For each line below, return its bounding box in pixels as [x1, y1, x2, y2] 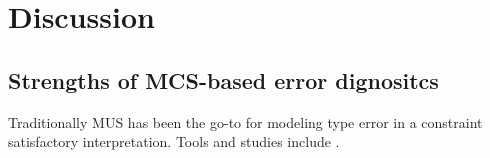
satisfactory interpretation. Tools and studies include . [8, 131, 340, 152]
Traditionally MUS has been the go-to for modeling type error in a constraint [8, 111, 483, 132]
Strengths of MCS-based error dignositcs [8, 64, 439, 95]
